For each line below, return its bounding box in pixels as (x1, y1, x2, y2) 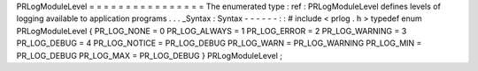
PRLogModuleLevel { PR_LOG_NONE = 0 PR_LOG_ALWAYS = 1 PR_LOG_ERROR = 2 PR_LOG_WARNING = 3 (16, 25, 407, 36)
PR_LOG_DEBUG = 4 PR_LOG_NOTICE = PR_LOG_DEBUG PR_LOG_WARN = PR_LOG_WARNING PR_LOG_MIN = (16, 38, 422, 48)
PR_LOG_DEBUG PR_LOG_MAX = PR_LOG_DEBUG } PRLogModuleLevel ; (16, 50, 283, 60)
